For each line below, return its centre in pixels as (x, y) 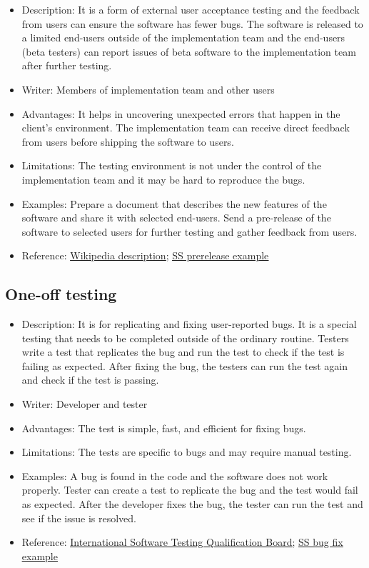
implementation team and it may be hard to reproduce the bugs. (163, 179)
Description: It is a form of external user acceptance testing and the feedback (191, 9)
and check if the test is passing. (90, 380)
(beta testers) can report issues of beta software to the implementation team (189, 51)
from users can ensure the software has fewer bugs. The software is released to (192, 23)
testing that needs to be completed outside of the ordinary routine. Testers (185, 338)
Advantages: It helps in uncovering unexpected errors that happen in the (181, 113)
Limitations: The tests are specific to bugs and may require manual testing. (187, 452)
